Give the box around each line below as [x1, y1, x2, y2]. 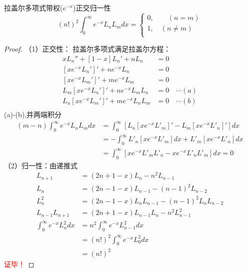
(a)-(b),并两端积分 [4, 109, 62, 119]
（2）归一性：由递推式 [4, 160, 77, 170]
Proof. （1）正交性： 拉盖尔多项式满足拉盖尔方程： [4, 44, 171, 54]
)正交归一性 [73, 3, 111, 13]
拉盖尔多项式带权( [4, 3, 63, 13]
